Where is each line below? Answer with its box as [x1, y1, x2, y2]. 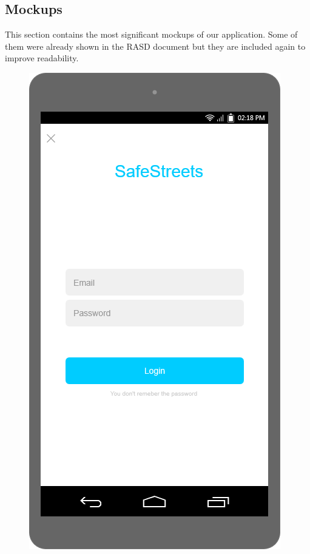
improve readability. [5, 52, 79, 64]
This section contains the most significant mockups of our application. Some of [5, 28, 298, 41]
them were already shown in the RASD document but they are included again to [5, 39, 306, 52]
